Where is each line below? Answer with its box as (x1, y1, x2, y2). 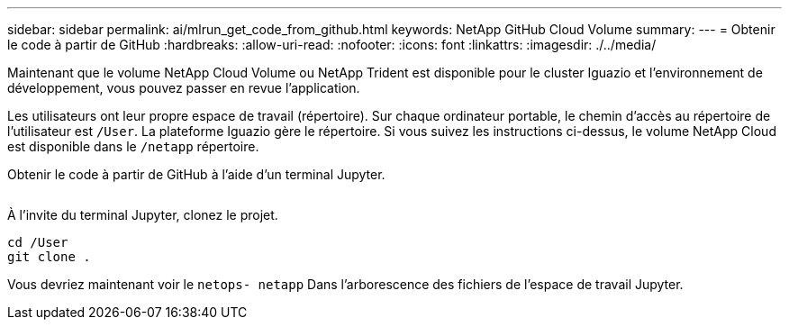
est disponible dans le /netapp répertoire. (7, 139, 259, 154)
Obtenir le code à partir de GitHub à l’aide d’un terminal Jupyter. (7, 167, 385, 182)
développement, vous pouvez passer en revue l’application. (7, 80, 360, 95)
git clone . (7, 250, 91, 264)
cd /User (7, 235, 68, 250)
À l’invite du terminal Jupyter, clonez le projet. (7, 207, 278, 223)
